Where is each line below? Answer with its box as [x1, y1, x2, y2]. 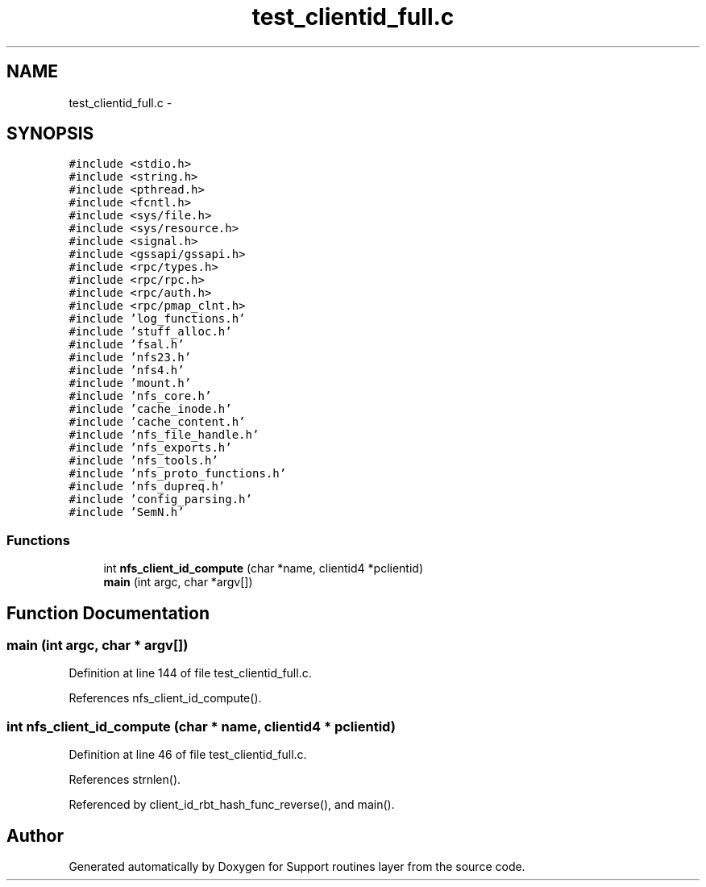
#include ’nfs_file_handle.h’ [69, 428, 260, 442]
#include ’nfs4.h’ [69, 364, 185, 377]
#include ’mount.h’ [69, 377, 192, 390]
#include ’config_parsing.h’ [69, 493, 252, 506]
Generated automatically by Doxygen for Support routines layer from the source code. [69, 860, 525, 873]
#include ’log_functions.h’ [69, 312, 246, 326]
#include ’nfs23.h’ [69, 351, 192, 364]
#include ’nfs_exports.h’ [69, 441, 232, 455]
